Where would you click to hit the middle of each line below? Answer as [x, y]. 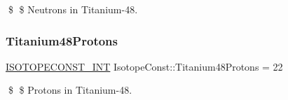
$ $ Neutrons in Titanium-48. [73, 9]
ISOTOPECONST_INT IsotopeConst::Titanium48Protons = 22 [144, 66]
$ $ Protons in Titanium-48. [70, 90]
